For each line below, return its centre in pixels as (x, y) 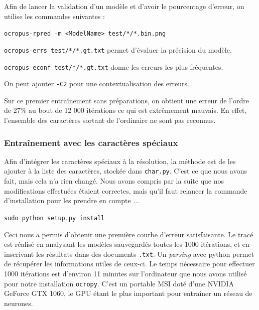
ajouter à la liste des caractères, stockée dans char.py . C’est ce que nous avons (125, 171)
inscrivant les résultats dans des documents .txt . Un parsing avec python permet (129, 254)
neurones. (19, 303)
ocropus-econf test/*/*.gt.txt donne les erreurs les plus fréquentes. (114, 66)
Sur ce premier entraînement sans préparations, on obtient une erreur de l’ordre (126, 100)
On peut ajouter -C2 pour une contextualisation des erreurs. (97, 84)
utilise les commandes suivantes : (55, 16)
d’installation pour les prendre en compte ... (72, 200)
